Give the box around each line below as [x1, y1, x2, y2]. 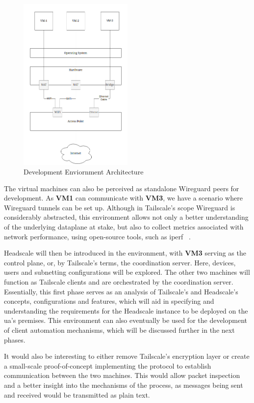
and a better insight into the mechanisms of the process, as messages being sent [4, 379, 243, 390]
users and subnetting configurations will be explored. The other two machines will [4, 267, 250, 277]
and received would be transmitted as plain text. [4, 389, 150, 400]
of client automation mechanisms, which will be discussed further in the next [4, 325, 235, 335]
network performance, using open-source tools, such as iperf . [4, 231, 191, 241]
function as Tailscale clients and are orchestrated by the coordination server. [4, 277, 233, 287]
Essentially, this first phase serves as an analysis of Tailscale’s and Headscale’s [4, 286, 238, 296]
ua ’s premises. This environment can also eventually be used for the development [4, 315, 248, 325]
